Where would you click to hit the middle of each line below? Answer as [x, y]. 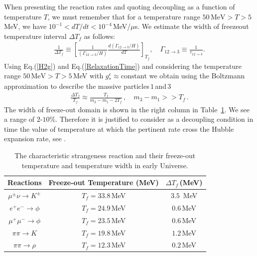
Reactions [25, 182]
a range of [19, 119]
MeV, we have [25, 26]
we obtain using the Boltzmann [197, 76]
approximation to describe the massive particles [77, 86]
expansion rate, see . [35, 138]
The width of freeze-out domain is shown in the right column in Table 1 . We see [127, 109]
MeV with [88, 76]
